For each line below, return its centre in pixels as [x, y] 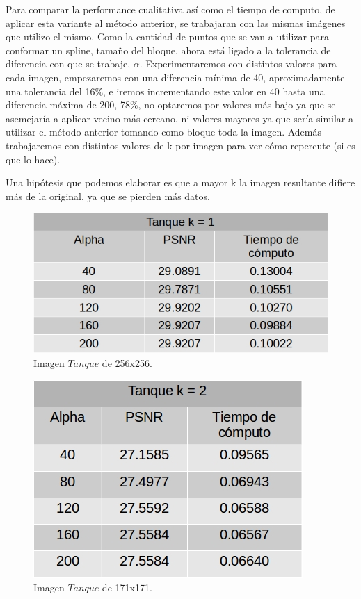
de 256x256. [127, 362]
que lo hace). [33, 159]
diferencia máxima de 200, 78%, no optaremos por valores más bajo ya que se [171, 105]
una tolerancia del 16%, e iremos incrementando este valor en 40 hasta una [165, 91]
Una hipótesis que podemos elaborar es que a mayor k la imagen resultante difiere [180, 182]
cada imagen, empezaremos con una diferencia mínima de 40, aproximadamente [175, 77]
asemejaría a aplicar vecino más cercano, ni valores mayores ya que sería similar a [179, 118]
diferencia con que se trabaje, [68, 64]
